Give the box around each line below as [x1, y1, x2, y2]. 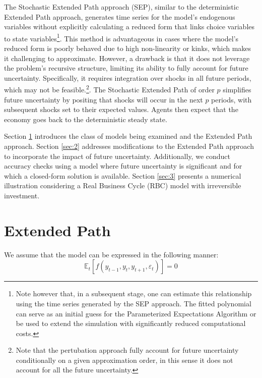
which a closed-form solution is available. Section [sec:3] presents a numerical [4, 170, 241, 181]
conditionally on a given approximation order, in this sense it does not [16, 354, 233, 365]
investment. [4, 190, 40, 200]
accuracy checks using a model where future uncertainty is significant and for [4, 160, 242, 171]
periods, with [211, 94, 252, 104]
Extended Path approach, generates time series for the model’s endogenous [4, 11, 235, 22]
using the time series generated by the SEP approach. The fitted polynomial [16, 298, 251, 308]
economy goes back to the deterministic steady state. [4, 114, 167, 124]
